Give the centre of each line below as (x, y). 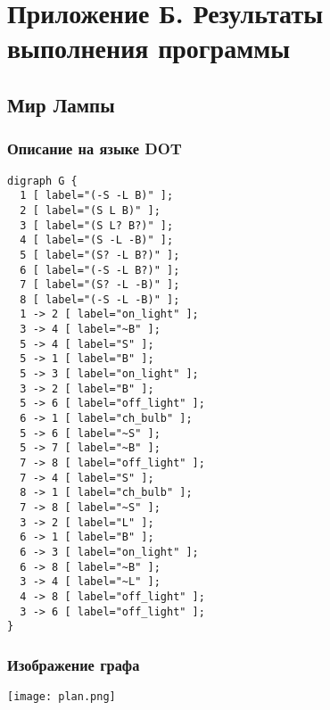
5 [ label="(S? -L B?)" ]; (100, 255)
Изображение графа (74, 664)
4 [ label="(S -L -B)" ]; (97, 240)
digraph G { (42, 181)
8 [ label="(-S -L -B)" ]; (100, 299)
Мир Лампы (61, 104)
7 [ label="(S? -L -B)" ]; (100, 285)
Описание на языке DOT (95, 149)
